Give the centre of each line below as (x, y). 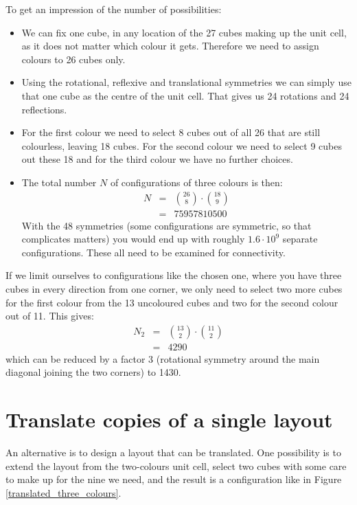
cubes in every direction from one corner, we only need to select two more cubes (174, 288)
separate (300, 239)
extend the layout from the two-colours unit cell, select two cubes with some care (176, 465)
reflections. (44, 109)
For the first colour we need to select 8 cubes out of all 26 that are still (171, 132)
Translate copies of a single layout (169, 419)
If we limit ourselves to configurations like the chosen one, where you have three (174, 275)
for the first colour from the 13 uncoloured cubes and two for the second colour (172, 302)
